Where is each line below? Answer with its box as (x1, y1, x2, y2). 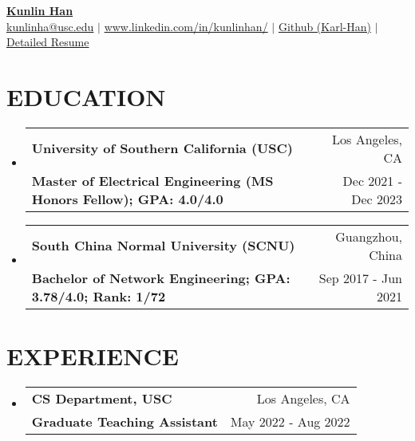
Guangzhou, (335, 226, 402, 246)
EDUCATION (6, 80, 166, 112)
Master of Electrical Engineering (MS (31, 171, 274, 190)
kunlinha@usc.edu (6, 18, 94, 34)
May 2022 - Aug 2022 (230, 412, 350, 431)
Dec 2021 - (342, 171, 402, 190)
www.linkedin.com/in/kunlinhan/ (104, 18, 268, 34)
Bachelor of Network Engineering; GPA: (31, 268, 290, 287)
